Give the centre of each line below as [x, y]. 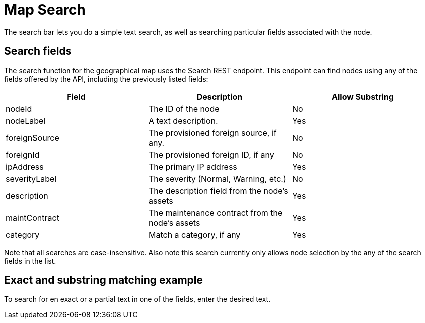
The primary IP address [193, 167]
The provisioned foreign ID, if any [211, 154]
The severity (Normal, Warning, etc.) [217, 179]
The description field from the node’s [218, 191]
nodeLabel [26, 120]
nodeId [19, 108]
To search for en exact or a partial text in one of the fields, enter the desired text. [137, 299]
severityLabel [31, 179]
